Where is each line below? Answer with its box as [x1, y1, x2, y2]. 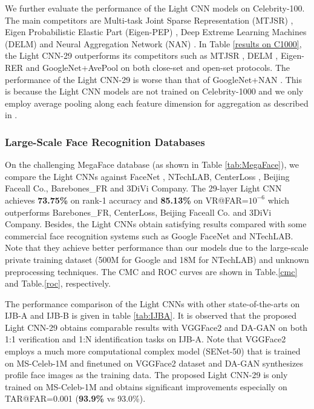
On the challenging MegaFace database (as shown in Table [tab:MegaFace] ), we [5, 158, 299, 171]
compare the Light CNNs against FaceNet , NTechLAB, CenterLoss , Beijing [5, 170, 290, 182]
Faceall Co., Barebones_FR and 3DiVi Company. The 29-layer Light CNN [5, 182, 282, 195]
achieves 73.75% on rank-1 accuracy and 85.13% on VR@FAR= [5, 193, 249, 206]
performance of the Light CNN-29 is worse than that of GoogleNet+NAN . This [5, 73, 303, 85]
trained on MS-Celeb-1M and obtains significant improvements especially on [5, 380, 287, 393]
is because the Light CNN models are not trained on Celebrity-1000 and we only [5, 85, 304, 98]
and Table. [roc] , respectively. [5, 277, 111, 290]
